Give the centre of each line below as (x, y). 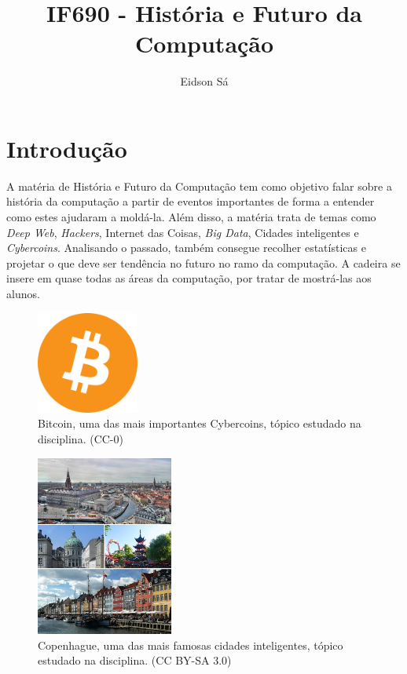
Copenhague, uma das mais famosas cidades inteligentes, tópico (191, 645)
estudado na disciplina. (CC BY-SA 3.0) (135, 660)
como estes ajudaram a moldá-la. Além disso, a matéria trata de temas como (191, 217)
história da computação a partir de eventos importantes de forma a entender (191, 201)
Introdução (67, 148)
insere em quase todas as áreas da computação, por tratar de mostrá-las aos (189, 278)
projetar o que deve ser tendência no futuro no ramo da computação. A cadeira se (203, 262)
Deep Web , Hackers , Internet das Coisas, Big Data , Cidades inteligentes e (183, 232)
